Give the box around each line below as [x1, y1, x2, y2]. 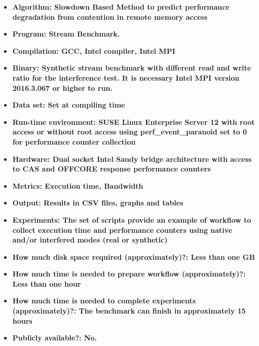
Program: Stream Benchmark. [12, 28, 120, 39]
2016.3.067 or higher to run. [12, 82, 113, 93]
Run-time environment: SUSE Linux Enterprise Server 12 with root [12, 116, 255, 127]
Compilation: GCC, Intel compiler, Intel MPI [12, 45, 175, 56]
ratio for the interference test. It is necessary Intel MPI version [12, 72, 240, 83]
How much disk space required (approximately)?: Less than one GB [12, 251, 255, 262]
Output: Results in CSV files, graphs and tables [12, 197, 183, 208]
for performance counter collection [12, 136, 136, 147]
